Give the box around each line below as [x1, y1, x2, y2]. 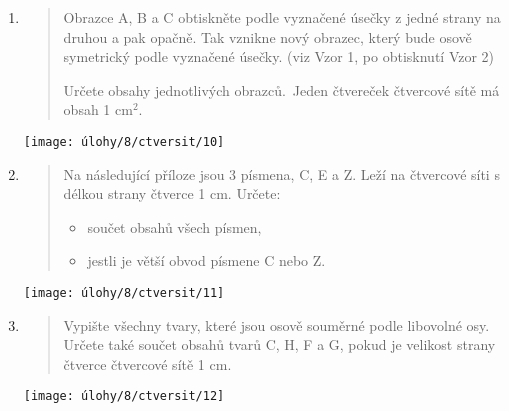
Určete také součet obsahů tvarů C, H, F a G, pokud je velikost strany [63, 334, 496, 355]
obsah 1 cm [63, 99, 133, 120]
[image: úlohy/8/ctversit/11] [23, 286, 225, 300]
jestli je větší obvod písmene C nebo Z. [87, 250, 326, 271]
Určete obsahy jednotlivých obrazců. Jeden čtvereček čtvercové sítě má [63, 79, 500, 100]
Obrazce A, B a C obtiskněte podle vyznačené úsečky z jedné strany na [63, 7, 501, 27]
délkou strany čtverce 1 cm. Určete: [63, 183, 281, 204]
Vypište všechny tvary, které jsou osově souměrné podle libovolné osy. [63, 314, 490, 335]
